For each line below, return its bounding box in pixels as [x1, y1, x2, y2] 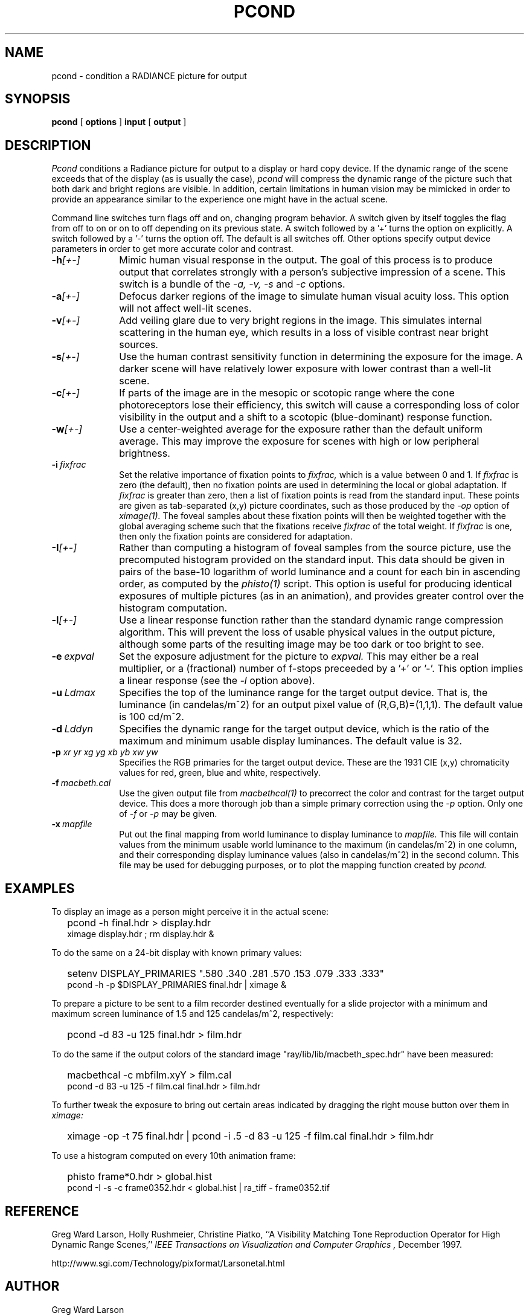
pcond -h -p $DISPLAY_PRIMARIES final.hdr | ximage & [67, 979, 286, 990]
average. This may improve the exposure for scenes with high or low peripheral [119, 435, 479, 448]
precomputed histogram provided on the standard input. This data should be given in [119, 553, 505, 566]
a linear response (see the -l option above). [119, 674, 315, 687]
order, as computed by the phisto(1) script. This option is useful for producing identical [119, 578, 512, 590]
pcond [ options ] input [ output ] [51, 117, 187, 127]
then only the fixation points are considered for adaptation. [119, 531, 353, 542]
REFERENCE [5, 1203, 79, 1219]
